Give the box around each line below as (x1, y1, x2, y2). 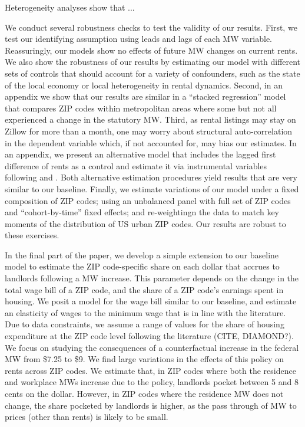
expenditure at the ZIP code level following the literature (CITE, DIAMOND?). (5, 330, 294, 342)
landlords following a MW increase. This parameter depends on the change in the (5, 272, 299, 284)
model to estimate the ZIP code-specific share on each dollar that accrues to (5, 260, 280, 272)
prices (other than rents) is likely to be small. (5, 410, 168, 423)
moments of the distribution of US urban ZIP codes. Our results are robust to (5, 217, 286, 229)
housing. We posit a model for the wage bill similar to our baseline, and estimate (5, 295, 297, 307)
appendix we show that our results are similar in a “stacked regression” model (5, 90, 286, 103)
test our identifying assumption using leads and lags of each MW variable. (5, 32, 273, 45)
